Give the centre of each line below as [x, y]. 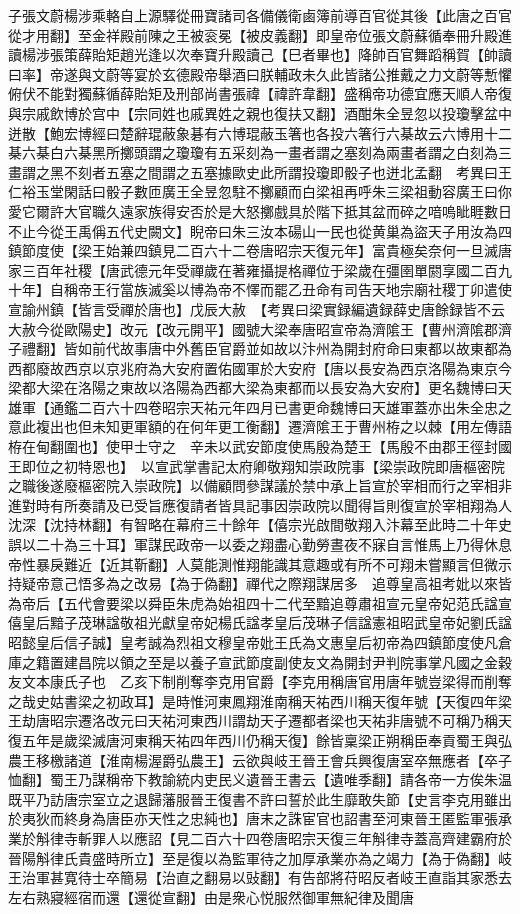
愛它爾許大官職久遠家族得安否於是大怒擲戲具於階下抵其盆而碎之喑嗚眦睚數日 [260, 210]
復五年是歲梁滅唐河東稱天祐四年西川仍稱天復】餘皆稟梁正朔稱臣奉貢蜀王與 [253, 739]
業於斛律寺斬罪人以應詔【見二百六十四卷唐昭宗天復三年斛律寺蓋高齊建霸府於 [260, 837]
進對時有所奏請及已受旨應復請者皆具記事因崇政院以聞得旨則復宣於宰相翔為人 [260, 504]
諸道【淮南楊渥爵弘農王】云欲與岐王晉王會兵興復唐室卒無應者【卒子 [287, 759]
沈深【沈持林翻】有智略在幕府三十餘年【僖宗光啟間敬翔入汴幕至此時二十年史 [260, 524]
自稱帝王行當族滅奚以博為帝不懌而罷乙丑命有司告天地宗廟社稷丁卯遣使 [280, 289]
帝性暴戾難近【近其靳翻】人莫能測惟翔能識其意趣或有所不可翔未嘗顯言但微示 [260, 563]
